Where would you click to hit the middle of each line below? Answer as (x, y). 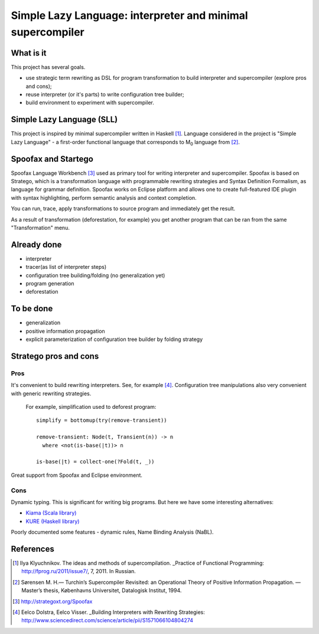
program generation (50, 284)
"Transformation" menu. (40, 227)
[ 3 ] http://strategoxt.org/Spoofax (53, 601)
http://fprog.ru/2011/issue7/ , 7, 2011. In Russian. (79, 571)
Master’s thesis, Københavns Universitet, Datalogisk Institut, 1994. (102, 590)
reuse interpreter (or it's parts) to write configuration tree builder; (105, 95)
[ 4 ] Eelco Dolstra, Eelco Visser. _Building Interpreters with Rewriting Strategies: (109, 612)
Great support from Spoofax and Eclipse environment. (77, 475)
